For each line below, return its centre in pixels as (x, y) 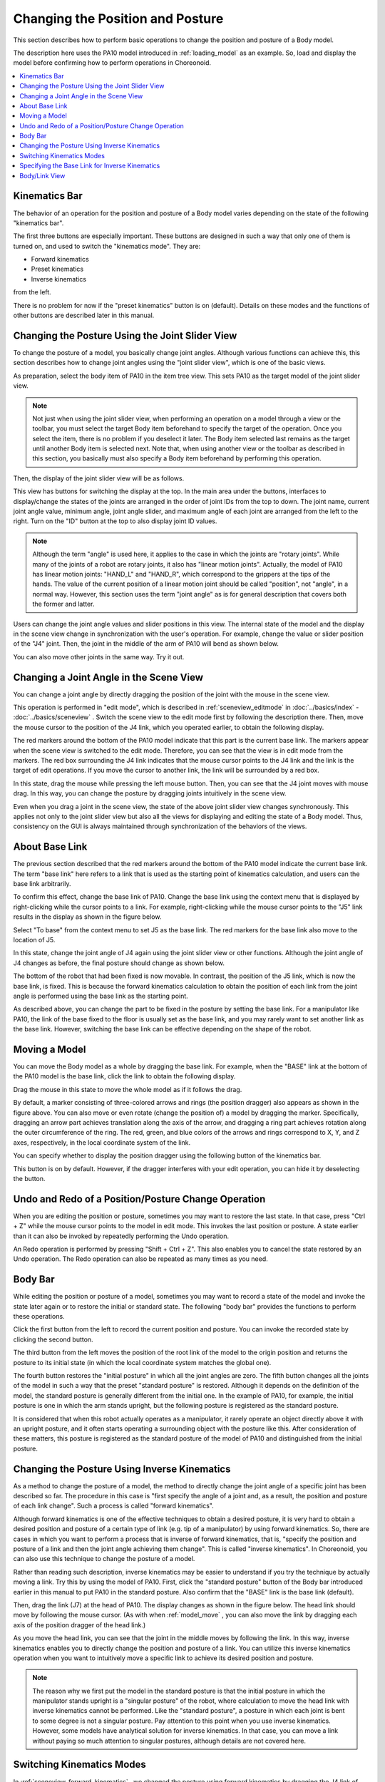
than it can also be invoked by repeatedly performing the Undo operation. (121, 1236)
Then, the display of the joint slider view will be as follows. (99, 478)
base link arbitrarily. (42, 884)
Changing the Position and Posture (118, 19)
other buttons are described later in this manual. (84, 315)
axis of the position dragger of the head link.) (79, 1624)
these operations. (39, 1317)
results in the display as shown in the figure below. (87, 917)
